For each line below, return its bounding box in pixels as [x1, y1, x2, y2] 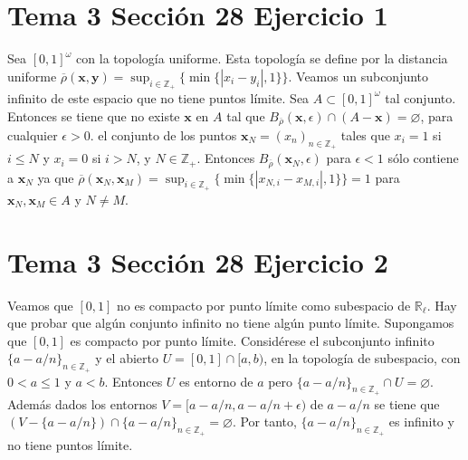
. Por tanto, [232, 412, 297, 431]
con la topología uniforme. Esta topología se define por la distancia [76, 49, 448, 68]
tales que [340, 125, 390, 144]
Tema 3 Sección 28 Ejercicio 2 [7, 243, 388, 280]
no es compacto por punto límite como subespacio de [117, 295, 411, 314]
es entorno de [179, 371, 253, 390]
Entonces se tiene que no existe [7, 106, 180, 125]
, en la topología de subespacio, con [263, 349, 461, 368]
